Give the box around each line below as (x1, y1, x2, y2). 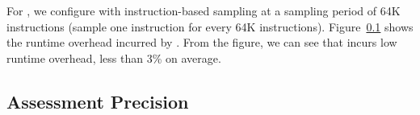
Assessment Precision (6, 88, 189, 113)
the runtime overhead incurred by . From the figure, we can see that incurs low (6, 34, 397, 51)
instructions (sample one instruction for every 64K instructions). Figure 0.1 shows (6, 18, 414, 35)
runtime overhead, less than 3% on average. (6, 49, 221, 66)
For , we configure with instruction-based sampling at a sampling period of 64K (6, 2, 401, 18)
